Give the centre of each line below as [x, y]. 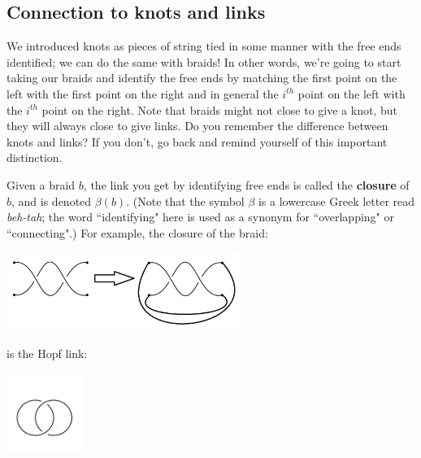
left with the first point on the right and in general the [143, 93]
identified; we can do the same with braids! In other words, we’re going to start [204, 61]
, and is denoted [52, 201]
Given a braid [41, 184]
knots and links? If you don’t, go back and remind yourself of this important [197, 141]
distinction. [35, 157]
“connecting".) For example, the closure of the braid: [137, 232]
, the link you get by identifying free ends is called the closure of [246, 184]
